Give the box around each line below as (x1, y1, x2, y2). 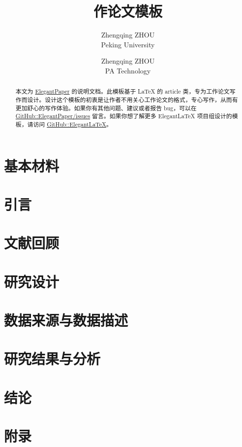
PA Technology (105, 65, 151, 75)
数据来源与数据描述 (4, 310, 128, 330)
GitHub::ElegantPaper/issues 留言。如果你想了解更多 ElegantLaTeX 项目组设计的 (15, 112, 232, 120)
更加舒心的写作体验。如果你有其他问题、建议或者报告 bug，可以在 (15, 103, 197, 112)
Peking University (101, 39, 155, 49)
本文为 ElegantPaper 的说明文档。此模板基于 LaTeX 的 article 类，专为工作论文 (15, 87, 230, 96)
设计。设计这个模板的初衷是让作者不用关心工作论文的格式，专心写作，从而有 (27, 95, 238, 103)
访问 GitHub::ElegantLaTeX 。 (33, 120, 112, 128)
